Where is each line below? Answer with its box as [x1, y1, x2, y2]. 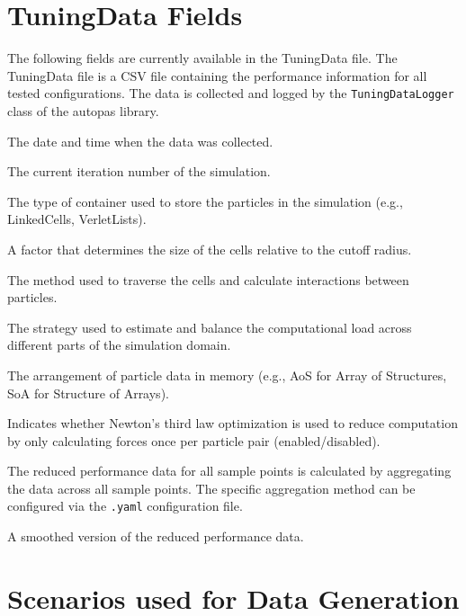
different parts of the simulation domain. [7, 335, 231, 354]
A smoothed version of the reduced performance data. [7, 527, 304, 546]
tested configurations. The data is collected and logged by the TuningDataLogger [7, 84, 454, 103]
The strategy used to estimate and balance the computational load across [7, 317, 412, 336]
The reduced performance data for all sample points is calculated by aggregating [7, 461, 452, 480]
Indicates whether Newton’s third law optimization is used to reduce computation [7, 414, 458, 433]
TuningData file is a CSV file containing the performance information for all [7, 66, 427, 85]
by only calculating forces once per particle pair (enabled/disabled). [7, 431, 381, 450]
